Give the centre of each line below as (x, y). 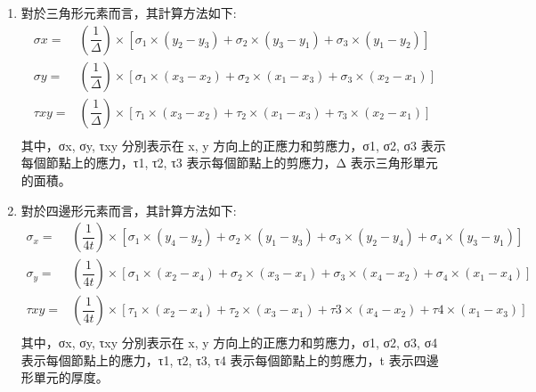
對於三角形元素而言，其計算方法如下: (129, 12)
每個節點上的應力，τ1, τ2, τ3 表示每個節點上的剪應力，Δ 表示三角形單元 (229, 163)
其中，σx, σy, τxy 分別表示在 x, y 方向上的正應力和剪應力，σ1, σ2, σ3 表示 (233, 145)
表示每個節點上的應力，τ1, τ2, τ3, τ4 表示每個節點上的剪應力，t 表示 (217, 359)
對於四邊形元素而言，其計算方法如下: (129, 210)
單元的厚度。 (71, 377)
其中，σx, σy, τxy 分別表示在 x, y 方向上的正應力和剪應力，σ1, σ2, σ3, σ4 (229, 343)
